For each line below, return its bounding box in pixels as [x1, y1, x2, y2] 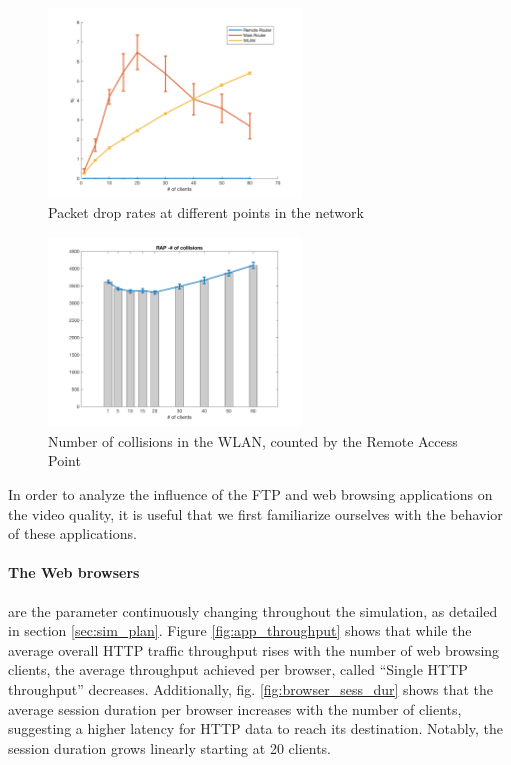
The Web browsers [8, 562, 140, 583]
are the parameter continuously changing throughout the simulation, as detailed [8, 600, 498, 621]
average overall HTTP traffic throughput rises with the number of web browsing [8, 639, 500, 660]
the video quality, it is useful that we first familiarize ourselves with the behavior [8, 503, 503, 524]
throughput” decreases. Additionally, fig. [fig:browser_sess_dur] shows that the [8, 678, 494, 699]
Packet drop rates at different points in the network [48, 202, 364, 223]
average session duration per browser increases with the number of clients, [8, 698, 462, 719]
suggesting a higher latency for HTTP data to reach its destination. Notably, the [8, 718, 503, 739]
